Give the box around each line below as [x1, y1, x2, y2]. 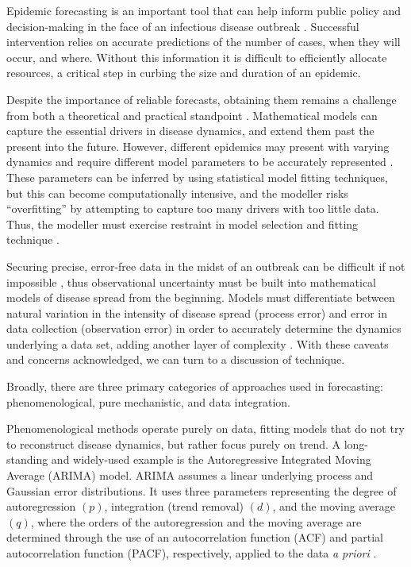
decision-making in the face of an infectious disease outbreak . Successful [6, 17, 359, 34]
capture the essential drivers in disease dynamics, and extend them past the [6, 122, 375, 139]
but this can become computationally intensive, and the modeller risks [6, 184, 348, 201]
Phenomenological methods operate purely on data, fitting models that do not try [6, 420, 405, 437]
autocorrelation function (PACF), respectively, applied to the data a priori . [6, 545, 377, 561]
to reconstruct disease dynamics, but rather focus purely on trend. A [6, 435, 341, 452]
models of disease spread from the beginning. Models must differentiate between [6, 289, 395, 306]
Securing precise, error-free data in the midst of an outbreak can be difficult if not [6, 257, 405, 274]
